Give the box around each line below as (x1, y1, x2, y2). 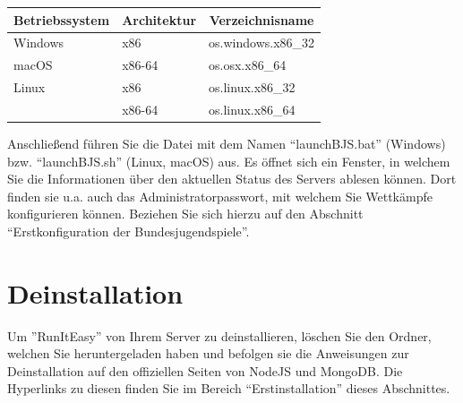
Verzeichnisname (209, 10, 314, 29)
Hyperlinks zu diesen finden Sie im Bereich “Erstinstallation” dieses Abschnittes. (7, 379, 450, 398)
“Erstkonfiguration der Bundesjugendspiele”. (7, 221, 250, 240)
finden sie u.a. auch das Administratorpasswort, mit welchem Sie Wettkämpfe (7, 186, 433, 205)
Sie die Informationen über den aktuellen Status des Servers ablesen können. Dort (7, 169, 457, 188)
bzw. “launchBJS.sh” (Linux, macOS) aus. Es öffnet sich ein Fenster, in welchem (7, 151, 450, 170)
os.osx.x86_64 (209, 56, 287, 74)
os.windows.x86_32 (209, 33, 315, 52)
